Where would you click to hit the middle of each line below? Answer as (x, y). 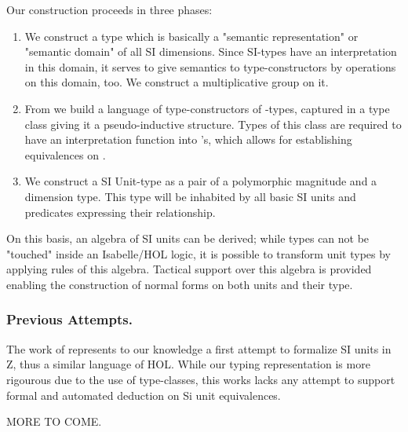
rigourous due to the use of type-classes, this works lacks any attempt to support (201, 379)
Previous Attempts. (69, 319)
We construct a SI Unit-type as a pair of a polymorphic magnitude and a (201, 181)
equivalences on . (65, 154)
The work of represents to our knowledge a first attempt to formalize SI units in (199, 348)
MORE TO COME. (54, 421)
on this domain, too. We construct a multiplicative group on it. (177, 82)
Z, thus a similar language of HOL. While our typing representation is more (188, 364)
